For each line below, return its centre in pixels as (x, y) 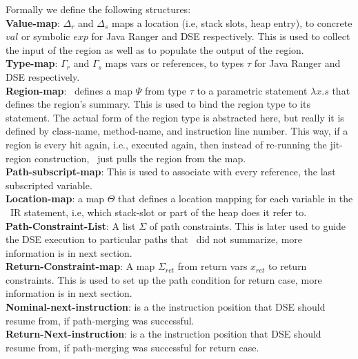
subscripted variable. (49, 185)
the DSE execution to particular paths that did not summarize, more (154, 239)
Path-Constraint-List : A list (71, 225)
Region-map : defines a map (69, 90)
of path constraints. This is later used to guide (248, 225)
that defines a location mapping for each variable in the (236, 198)
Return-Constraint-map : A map (80, 266)
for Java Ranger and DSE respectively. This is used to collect (221, 36)
